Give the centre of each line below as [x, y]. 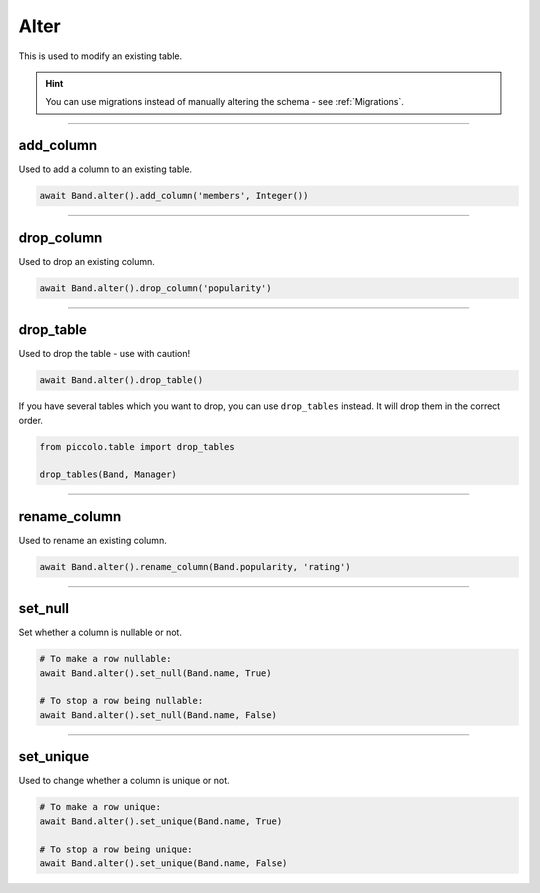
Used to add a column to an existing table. [105, 169]
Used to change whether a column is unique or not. [124, 781]
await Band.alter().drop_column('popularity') [155, 288]
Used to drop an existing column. [86, 261]
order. [31, 420]
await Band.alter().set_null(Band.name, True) [155, 673]
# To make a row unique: [100, 807]
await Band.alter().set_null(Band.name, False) [158, 714]
